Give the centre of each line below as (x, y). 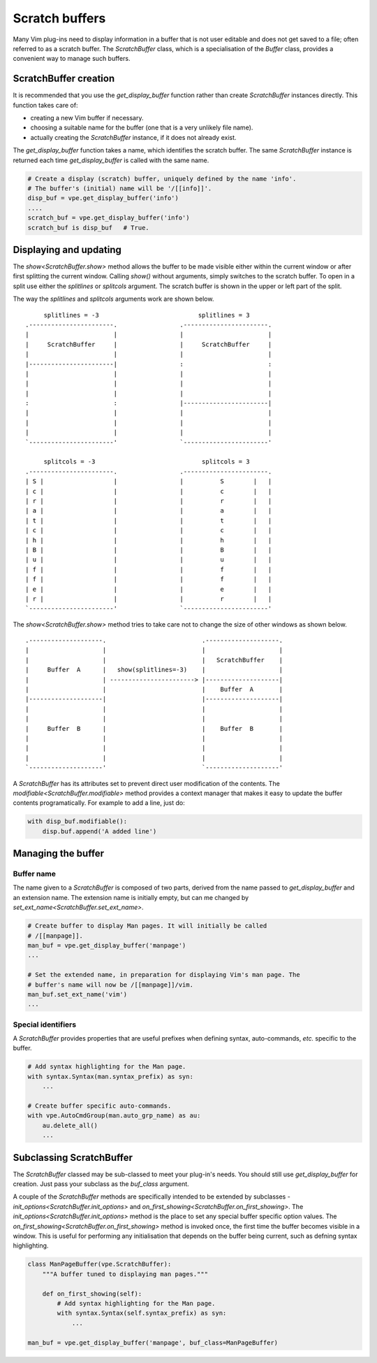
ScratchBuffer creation (64, 79)
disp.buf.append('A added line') (99, 831)
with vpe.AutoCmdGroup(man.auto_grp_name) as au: (114, 1116)
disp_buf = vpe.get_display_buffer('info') (103, 198)
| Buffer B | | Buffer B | (154, 728)
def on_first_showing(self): (92, 1293)
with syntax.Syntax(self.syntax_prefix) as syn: (142, 1313)
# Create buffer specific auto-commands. (99, 1106)
